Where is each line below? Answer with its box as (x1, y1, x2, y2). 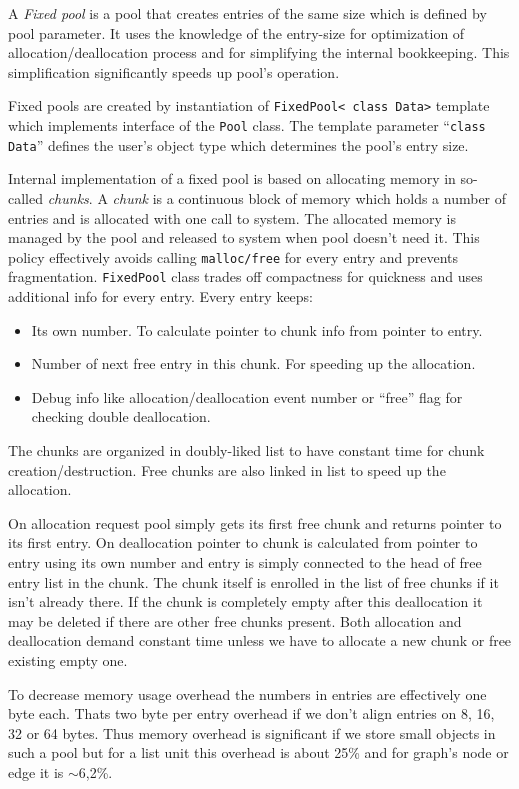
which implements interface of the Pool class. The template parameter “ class (8, 115, 486, 136)
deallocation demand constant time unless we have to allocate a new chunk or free (8, 630, 512, 651)
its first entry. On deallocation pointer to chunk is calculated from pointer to (8, 532, 478, 553)
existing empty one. (8, 649, 128, 670)
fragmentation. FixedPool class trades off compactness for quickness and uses (8, 266, 483, 287)
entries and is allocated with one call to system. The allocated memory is (8, 207, 457, 228)
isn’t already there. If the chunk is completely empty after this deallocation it (8, 591, 483, 612)
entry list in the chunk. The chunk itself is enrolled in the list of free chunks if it (8, 571, 499, 592)
